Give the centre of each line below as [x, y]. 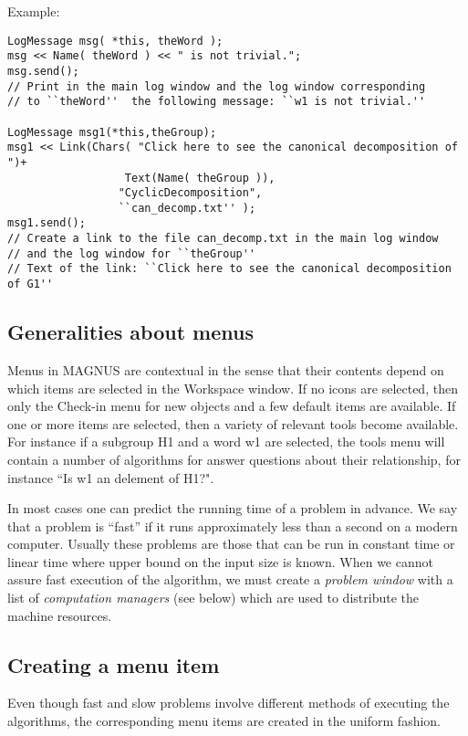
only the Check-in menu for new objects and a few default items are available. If [232, 406]
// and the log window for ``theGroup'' [132, 253]
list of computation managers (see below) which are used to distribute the [213, 598]
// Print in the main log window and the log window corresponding [217, 86]
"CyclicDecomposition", [190, 193]
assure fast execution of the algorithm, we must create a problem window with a [230, 579]
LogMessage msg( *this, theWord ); [115, 41]
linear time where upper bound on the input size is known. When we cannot [220, 561]
